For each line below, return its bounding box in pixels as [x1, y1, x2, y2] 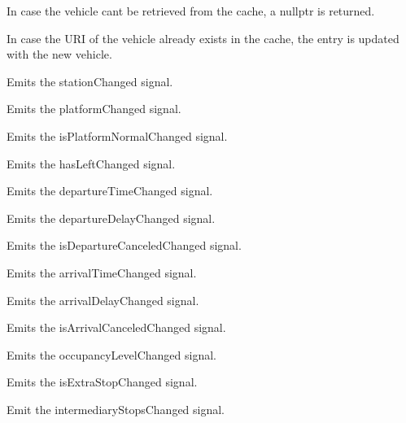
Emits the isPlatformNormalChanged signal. [7, 127, 228, 144]
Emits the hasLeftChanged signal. [7, 155, 176, 172]
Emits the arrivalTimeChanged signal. [7, 264, 197, 281]
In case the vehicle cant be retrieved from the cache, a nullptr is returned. [7, 2, 375, 19]
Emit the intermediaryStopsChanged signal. [7, 400, 225, 417]
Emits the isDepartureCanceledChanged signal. [7, 237, 242, 254]
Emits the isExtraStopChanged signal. [7, 373, 198, 390]
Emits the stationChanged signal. [7, 72, 173, 89]
